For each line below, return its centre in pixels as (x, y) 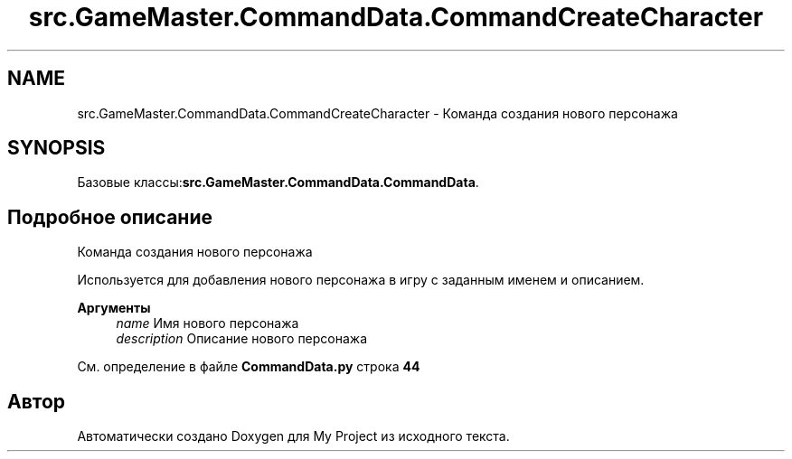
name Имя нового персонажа (207, 323)
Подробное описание (110, 217)
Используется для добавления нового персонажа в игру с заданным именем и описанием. (361, 280)
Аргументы (114, 308)
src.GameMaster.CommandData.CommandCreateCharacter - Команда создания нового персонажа (377, 113)
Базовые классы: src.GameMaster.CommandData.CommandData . (278, 183)
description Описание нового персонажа (242, 339)
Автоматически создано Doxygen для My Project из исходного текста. (293, 436)
